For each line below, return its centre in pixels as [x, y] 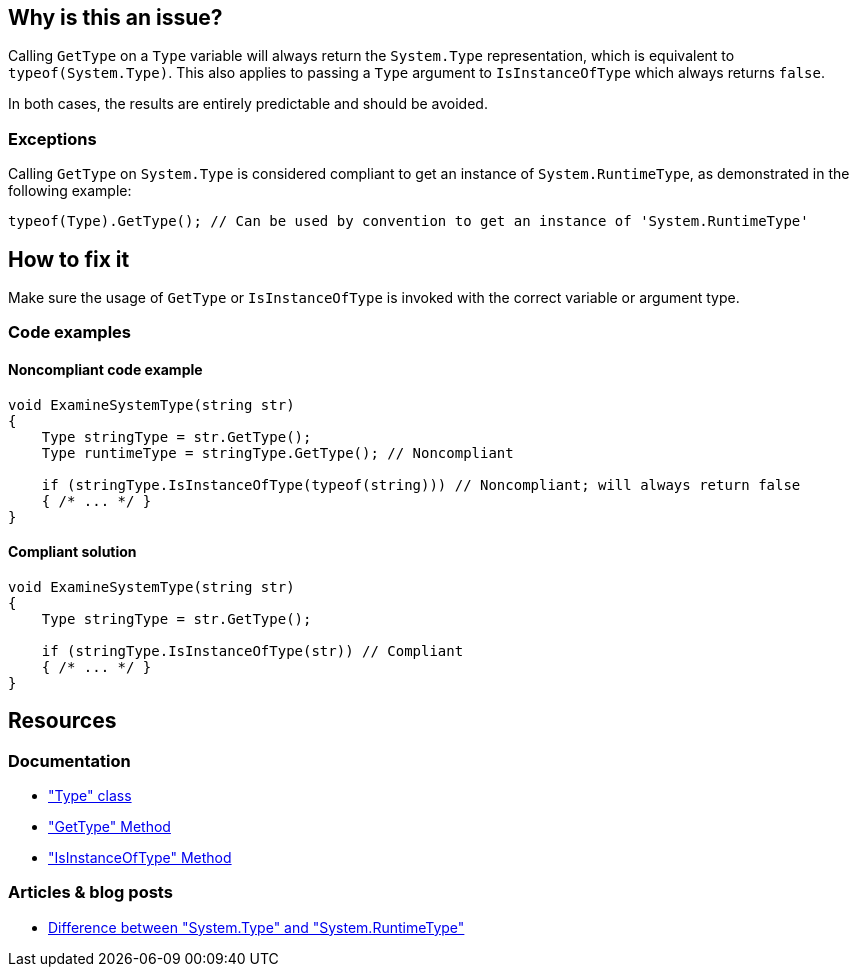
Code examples [70, 332]
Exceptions [52, 138]
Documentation [69, 760]
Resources [62, 721]
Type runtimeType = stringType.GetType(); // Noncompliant [277, 452]
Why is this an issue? [115, 17]
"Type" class [90, 796]
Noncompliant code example [105, 369]
